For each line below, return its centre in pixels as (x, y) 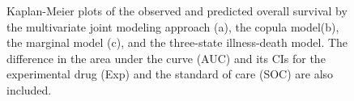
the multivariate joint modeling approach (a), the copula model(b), (173, 26)
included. (29, 89)
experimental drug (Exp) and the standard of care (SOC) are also (170, 74)
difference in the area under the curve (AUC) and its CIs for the (166, 58)
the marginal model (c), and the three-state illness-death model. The (177, 42)
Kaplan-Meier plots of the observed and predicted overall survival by (177, 11)
